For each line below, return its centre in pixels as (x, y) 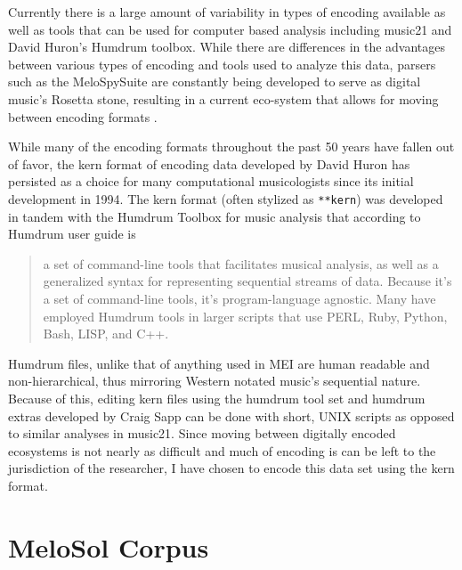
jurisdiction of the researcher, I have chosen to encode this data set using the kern (231, 468)
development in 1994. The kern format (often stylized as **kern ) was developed (226, 198)
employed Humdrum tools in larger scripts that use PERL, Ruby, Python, (245, 316)
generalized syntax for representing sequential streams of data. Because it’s (247, 281)
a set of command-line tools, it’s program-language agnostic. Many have (239, 298)
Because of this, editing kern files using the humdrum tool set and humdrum (217, 398)
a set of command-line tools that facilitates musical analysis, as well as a (241, 263)
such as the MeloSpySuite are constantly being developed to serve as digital (215, 81)
